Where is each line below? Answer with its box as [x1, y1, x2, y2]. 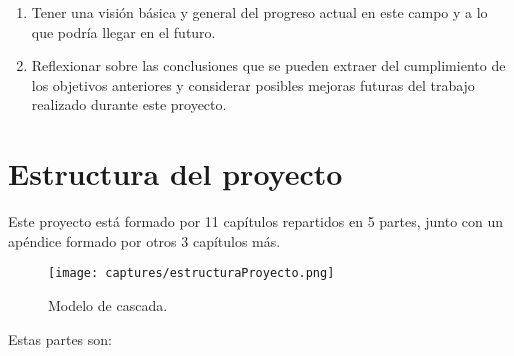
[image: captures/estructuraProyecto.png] [48, 266, 335, 281]
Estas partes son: [8, 328, 112, 349]
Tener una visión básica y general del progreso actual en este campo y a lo [31, 2, 488, 22]
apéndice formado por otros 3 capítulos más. [8, 230, 281, 251]
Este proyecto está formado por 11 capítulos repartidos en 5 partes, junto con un [8, 211, 504, 232]
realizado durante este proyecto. [31, 94, 227, 115]
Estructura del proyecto [8, 153, 343, 194]
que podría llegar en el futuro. [31, 21, 216, 42]
